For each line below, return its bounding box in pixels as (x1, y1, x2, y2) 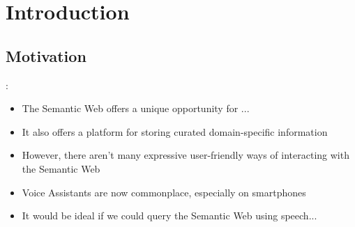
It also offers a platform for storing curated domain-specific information (22, 124, 328, 139)
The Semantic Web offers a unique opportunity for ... (22, 101, 250, 116)
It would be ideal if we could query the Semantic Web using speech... (22, 208, 317, 223)
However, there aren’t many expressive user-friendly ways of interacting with (22, 148, 349, 162)
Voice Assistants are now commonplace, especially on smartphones (22, 185, 306, 199)
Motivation (6, 45, 86, 66)
